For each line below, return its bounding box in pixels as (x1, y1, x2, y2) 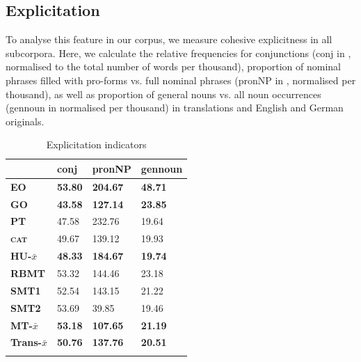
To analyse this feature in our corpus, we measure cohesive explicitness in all (6, 32, 332, 47)
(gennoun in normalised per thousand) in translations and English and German (6, 100, 344, 115)
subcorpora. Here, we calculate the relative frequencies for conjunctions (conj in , (6, 45, 351, 60)
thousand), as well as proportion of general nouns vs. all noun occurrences (6, 86, 321, 101)
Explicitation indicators (46, 137, 147, 152)
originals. (6, 113, 45, 128)
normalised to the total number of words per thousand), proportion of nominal (6, 59, 341, 74)
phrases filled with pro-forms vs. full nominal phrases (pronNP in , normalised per (6, 72, 356, 87)
